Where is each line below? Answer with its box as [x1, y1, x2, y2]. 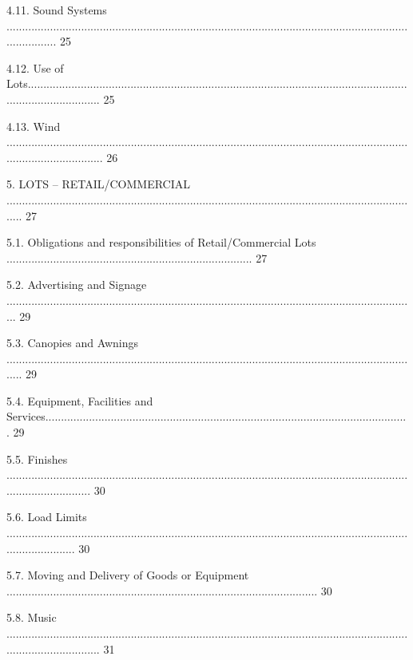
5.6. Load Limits [6, 508, 87, 525]
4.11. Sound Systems [6, 2, 107, 18]
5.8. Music [6, 609, 57, 626]
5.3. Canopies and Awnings [6, 334, 139, 351]
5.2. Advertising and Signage [6, 276, 147, 293]
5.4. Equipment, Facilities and [6, 392, 153, 409]
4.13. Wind [6, 117, 61, 134]
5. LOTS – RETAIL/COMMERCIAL [6, 176, 191, 192]
